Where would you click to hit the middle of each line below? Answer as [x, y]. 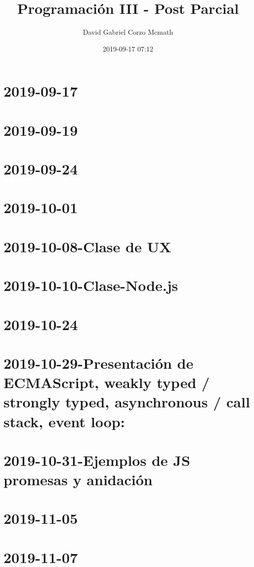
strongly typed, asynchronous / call [127, 402]
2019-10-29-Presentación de [99, 363]
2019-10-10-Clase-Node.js [91, 285]
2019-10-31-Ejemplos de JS [97, 460]
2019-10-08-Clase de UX [87, 246]
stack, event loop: [64, 421]
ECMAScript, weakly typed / [107, 382]
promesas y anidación [78, 480]
